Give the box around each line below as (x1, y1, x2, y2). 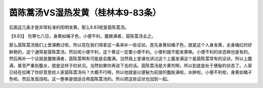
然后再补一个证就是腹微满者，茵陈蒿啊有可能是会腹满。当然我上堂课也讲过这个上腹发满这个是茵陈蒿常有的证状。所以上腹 (9, 56, 252, 62)
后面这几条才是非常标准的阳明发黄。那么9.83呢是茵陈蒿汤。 (9, 24, 129, 30)
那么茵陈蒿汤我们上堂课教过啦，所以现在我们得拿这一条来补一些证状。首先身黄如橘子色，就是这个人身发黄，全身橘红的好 (9, 42, 252, 48)
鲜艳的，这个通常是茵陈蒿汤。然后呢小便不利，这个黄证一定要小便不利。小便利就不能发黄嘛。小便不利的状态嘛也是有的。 (9, 49, 252, 54)
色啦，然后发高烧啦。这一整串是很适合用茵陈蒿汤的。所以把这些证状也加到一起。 (9, 76, 171, 82)
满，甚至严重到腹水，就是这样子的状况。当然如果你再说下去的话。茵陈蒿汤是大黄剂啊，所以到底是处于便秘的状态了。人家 (9, 62, 252, 68)
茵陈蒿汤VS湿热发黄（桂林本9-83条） (9, 7, 161, 18)
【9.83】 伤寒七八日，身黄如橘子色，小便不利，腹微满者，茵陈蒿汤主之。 (9, 33, 156, 39)
